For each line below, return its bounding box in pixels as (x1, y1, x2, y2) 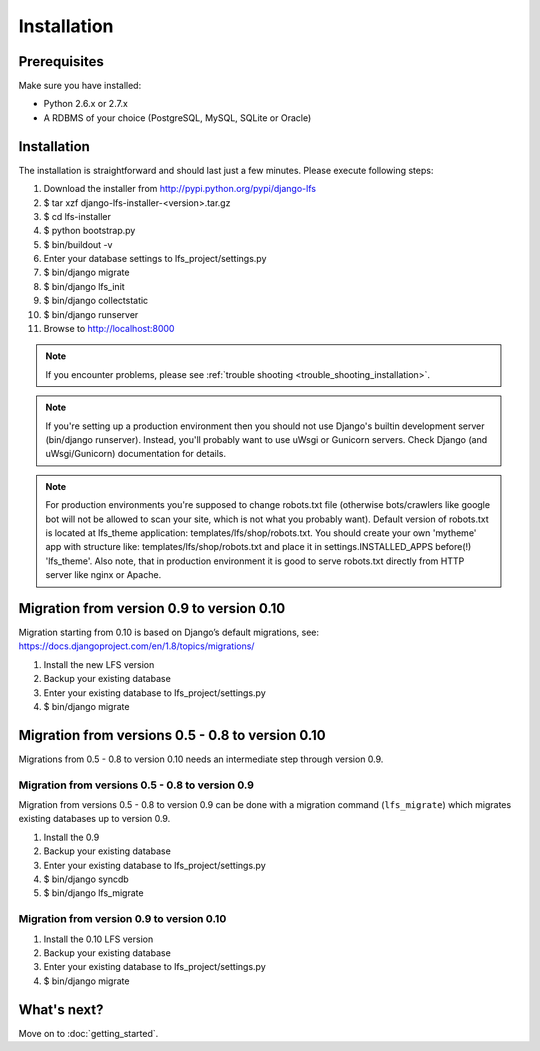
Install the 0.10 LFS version (43, 933, 154, 945)
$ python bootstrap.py (43, 225, 136, 237)
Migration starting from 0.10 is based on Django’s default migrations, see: (18, 626, 320, 639)
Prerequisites (18, 53, 104, 70)
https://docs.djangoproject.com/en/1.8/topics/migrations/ (18, 640, 255, 652)
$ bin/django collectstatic (43, 295, 149, 307)
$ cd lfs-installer (43, 210, 112, 222)
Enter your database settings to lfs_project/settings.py (43, 253, 267, 265)
